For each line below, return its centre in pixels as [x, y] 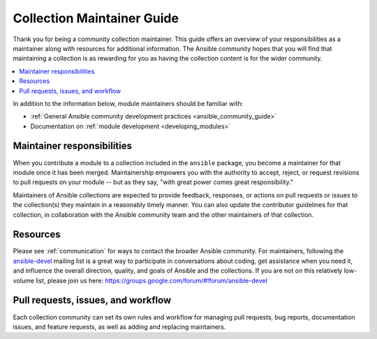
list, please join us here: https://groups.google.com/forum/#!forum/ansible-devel [152, 280]
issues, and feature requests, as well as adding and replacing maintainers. [119, 326]
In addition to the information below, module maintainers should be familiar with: [128, 103]
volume [24, 280]
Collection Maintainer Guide [96, 18]
